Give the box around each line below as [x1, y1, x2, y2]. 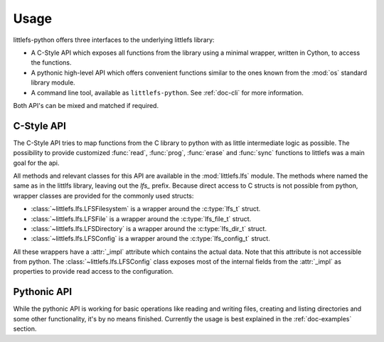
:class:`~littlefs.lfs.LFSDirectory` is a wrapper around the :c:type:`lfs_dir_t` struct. [31, 224, 267, 233]
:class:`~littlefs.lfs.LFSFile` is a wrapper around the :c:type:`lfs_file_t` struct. [31, 214, 252, 223]
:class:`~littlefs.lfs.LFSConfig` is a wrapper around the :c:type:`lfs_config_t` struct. [31, 235, 270, 243]
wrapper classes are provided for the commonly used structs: [13, 191, 194, 200]
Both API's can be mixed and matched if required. [13, 101, 159, 109]
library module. [31, 78, 75, 87]
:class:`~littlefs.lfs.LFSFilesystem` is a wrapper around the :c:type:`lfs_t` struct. [31, 205, 261, 213]
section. [13, 324, 37, 333]
